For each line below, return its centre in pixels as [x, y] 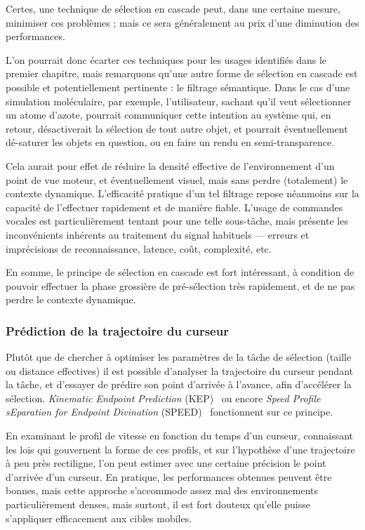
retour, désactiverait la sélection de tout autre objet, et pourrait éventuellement [177, 128]
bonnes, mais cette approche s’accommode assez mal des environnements [162, 490]
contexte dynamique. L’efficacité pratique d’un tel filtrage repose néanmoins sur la [182, 193]
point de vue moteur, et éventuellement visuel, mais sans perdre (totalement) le [177, 179]
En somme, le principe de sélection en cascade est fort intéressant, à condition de [180, 272]
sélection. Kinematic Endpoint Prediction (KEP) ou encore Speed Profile [163, 398]
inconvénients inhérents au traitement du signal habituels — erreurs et [158, 234]
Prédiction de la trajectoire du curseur [117, 330]
